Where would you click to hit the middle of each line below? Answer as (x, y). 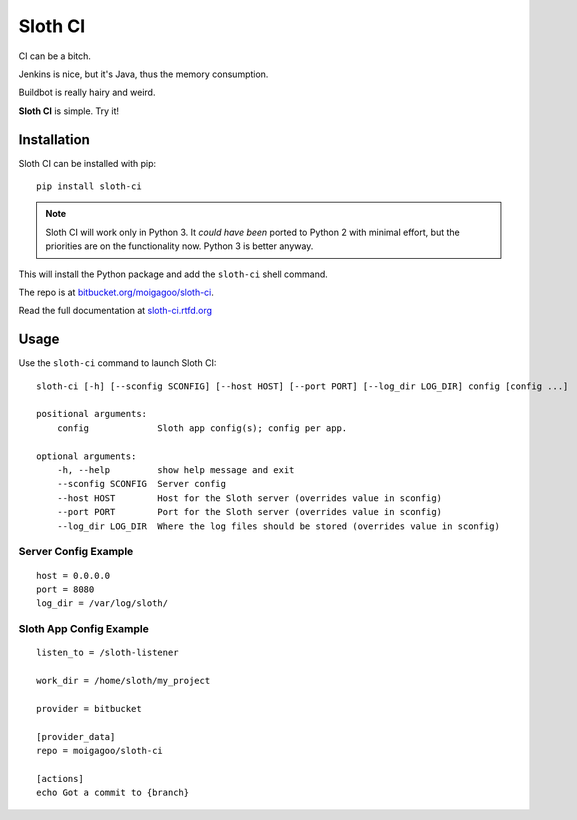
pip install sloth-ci (89, 186)
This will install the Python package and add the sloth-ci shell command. (173, 274)
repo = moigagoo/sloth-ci (100, 750)
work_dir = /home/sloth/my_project (123, 681)
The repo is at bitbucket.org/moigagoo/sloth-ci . (116, 292)
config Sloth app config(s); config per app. (202, 428)
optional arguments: (86, 456)
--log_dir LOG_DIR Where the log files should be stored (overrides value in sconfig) (278, 526)
